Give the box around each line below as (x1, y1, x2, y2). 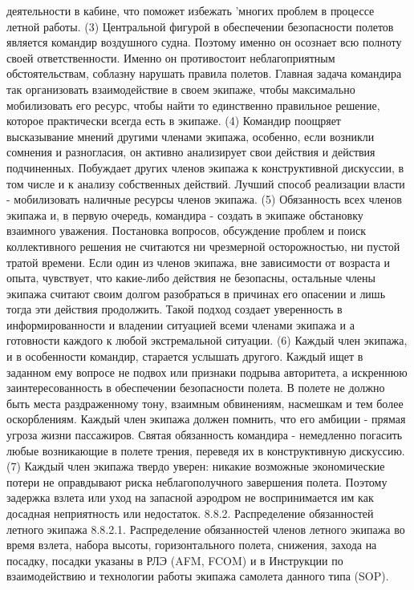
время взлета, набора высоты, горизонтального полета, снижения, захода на (6, 536, 377, 553)
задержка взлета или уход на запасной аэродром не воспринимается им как (6, 489, 374, 506)
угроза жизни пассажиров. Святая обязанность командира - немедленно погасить (6, 426, 403, 443)
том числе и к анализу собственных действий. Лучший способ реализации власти (6, 175, 405, 192)
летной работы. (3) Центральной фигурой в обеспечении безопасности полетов (6, 18, 394, 34)
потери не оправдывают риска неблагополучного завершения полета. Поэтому (6, 473, 388, 490)
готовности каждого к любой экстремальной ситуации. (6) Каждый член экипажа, (6, 332, 408, 349)
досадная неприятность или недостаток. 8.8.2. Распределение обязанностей (6, 505, 374, 521)
